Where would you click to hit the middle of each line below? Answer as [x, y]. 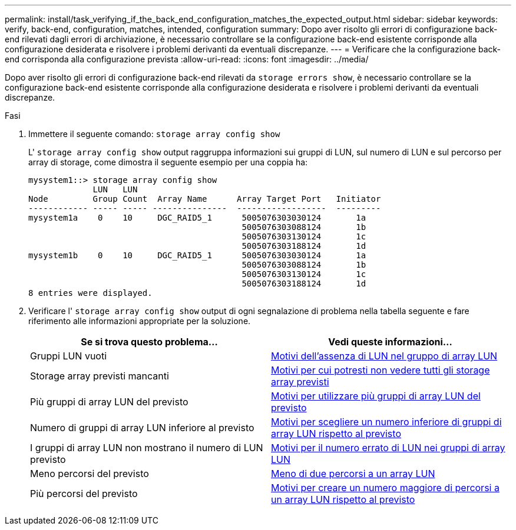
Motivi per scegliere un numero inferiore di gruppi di [386, 422]
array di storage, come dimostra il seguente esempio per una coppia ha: [168, 162]
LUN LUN [115, 189]
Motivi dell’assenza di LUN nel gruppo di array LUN [384, 356]
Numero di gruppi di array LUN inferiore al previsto [142, 428]
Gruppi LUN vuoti [69, 356]
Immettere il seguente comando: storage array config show [154, 134]
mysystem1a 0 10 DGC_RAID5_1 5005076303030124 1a [197, 218]
